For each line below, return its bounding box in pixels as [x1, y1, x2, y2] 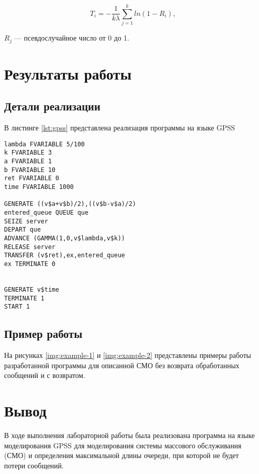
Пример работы [4, 326, 82, 342]
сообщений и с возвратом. [4, 370, 85, 381]
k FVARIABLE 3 [4, 149, 52, 157]
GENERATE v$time [4, 286, 59, 293]
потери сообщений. [4, 460, 64, 470]
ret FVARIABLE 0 [4, 175, 59, 182]
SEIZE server [4, 217, 48, 225]
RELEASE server [4, 243, 56, 251]
